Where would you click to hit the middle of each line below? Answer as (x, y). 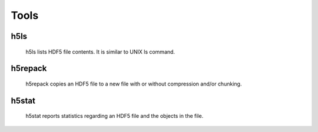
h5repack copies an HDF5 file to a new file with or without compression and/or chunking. (134, 84)
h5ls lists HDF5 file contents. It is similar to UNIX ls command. (100, 52)
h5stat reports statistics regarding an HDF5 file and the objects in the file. (115, 116)
